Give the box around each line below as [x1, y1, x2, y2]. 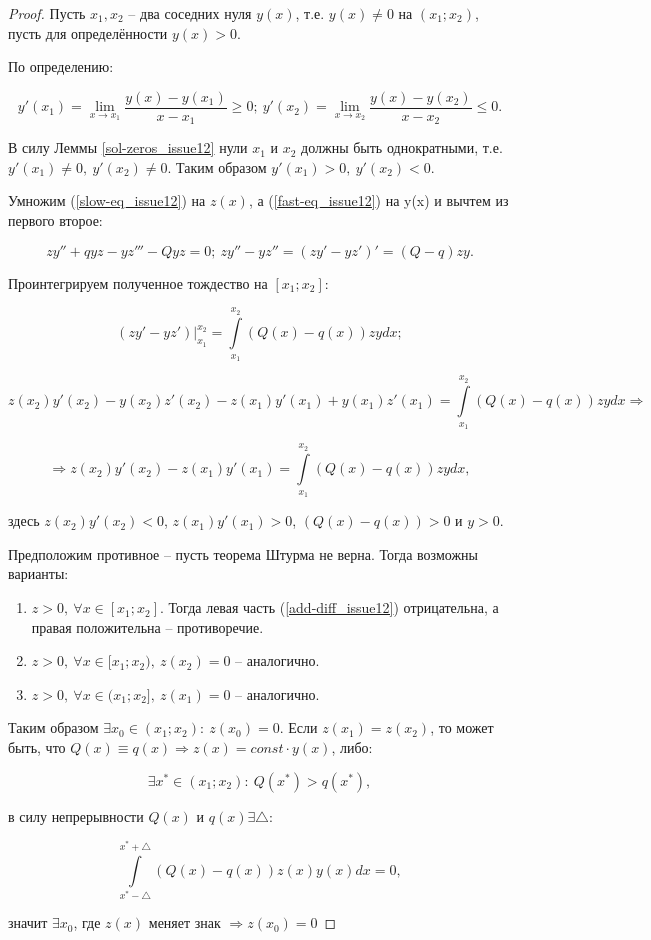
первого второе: [8, 210, 103, 231]
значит [8, 912, 48, 933]
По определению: [8, 56, 114, 77]
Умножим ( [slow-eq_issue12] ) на [8, 190, 206, 211]
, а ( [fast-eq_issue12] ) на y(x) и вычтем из [248, 190, 509, 211]
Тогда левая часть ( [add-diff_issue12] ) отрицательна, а [168, 597, 499, 618]
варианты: [8, 563, 69, 584]
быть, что [8, 737, 66, 758]
